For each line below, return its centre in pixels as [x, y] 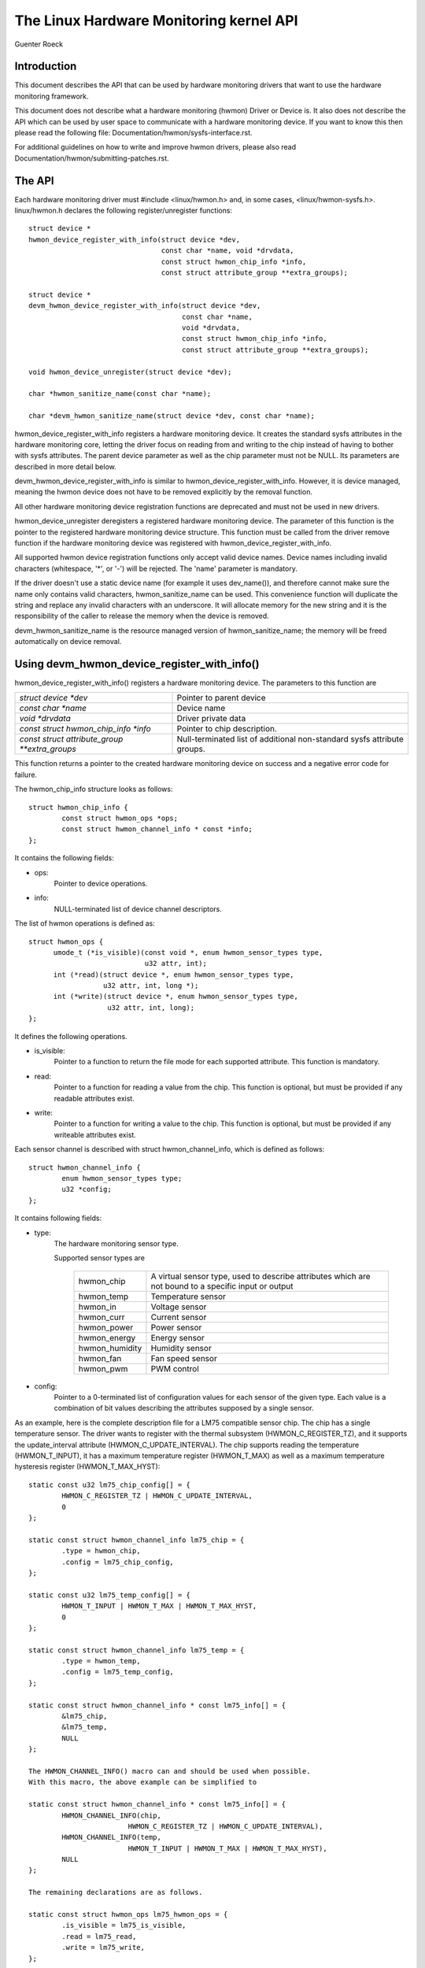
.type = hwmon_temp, [101, 1661]
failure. [26, 775]
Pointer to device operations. [101, 883]
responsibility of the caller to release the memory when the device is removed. [142, 616]
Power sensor [176, 1327]
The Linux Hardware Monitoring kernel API [156, 20]
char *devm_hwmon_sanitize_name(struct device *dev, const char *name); [172, 416]
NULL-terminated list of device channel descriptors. [138, 908]
